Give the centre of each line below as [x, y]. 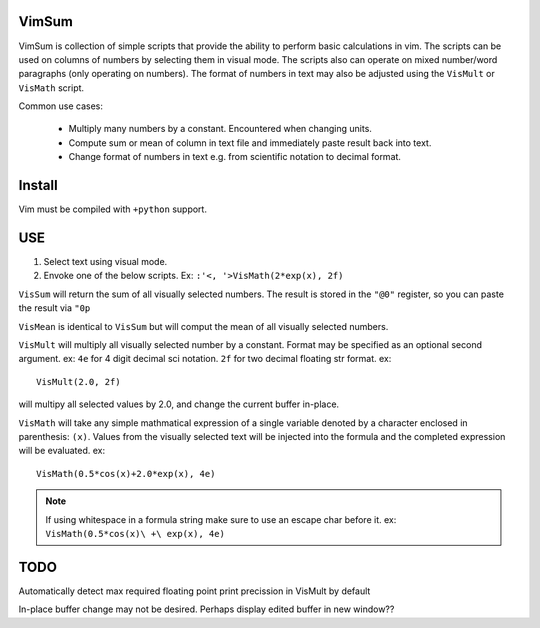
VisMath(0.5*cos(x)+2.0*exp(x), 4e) [126, 473]
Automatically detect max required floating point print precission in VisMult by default [194, 591]
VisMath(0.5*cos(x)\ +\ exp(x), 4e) [135, 533]
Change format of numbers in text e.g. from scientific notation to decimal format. [235, 157]
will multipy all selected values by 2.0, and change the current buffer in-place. [179, 404]
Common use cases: [61, 106]
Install [38, 185]
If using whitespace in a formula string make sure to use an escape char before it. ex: [221, 519]
